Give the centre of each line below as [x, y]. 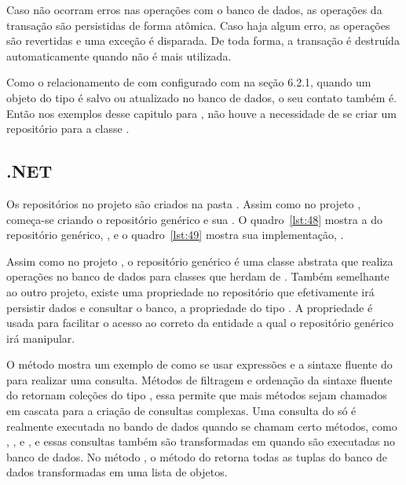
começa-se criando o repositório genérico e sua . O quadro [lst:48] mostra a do [194, 219]
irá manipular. [41, 338]
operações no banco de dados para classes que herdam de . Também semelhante [198, 276]
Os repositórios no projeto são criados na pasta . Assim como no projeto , [184, 203]
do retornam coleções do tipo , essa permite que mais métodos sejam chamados [197, 395]
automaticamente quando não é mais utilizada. [119, 55]
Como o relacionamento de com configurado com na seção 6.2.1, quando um [189, 82]
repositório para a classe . [68, 129]
